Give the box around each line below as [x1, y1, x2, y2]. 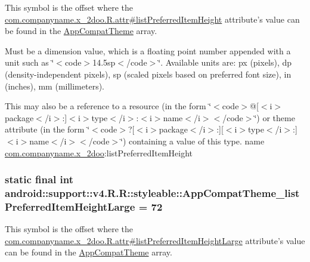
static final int [5, 172, 74, 187]
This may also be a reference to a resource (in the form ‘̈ [5, 100, 212, 112]
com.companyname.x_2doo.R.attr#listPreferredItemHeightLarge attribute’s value [5, 234, 305, 246]
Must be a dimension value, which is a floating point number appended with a [5, 44, 291, 57]
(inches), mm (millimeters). [5, 79, 105, 92]
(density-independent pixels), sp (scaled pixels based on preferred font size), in [5, 67, 292, 80]
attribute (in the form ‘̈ [5, 123, 90, 135]
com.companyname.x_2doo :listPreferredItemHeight [5, 146, 193, 159]
